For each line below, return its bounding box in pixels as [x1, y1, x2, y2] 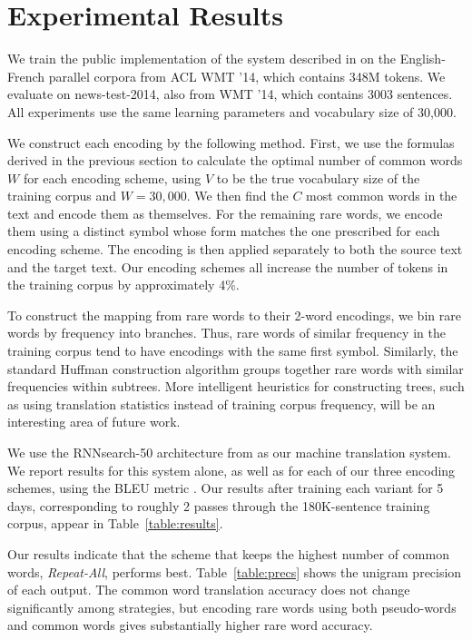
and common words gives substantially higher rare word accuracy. [7, 615, 373, 635]
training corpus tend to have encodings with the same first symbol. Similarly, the [7, 341, 458, 360]
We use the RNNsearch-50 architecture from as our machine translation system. [7, 443, 451, 461]
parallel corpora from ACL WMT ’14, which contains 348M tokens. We [48, 66, 446, 85]
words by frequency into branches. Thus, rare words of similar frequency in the [7, 323, 446, 342]
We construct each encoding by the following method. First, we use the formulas [7, 133, 455, 152]
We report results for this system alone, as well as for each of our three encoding [7, 460, 456, 479]
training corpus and [7, 186, 116, 205]
